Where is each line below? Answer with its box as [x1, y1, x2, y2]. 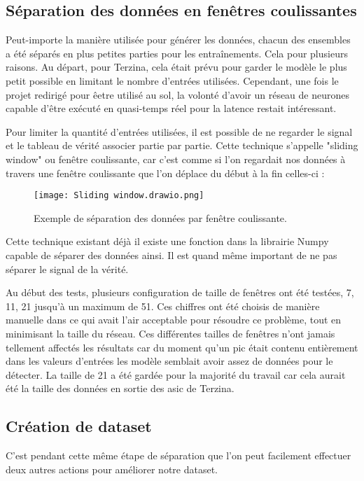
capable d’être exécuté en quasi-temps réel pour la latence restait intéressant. [6, 101, 337, 116]
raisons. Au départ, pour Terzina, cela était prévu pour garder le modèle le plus [6, 60, 347, 74]
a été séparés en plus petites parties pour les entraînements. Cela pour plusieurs [6, 46, 348, 60]
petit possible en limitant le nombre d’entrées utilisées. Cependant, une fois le [6, 73, 339, 88]
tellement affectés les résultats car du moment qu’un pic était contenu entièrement [6, 340, 358, 354]
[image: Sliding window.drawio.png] [34, 190, 204, 201]
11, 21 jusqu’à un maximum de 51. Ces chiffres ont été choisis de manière [6, 298, 320, 313]
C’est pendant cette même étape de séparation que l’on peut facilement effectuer [6, 448, 351, 463]
